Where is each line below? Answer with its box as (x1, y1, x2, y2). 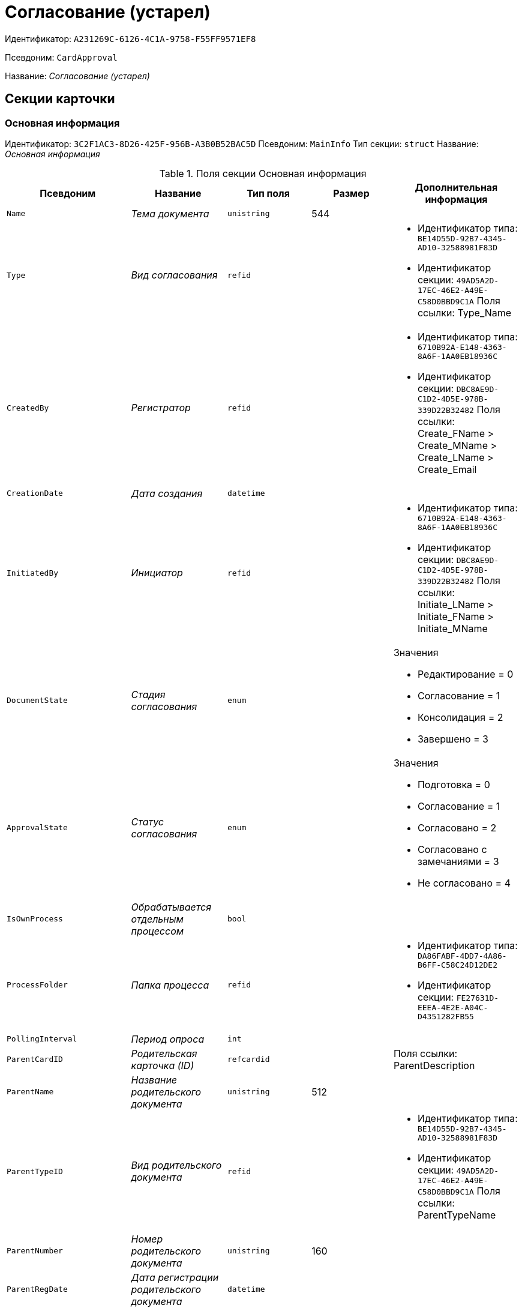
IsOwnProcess (7, 914, 63, 924)
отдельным (131, 912, 184, 925)
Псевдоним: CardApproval (5, 52, 118, 62)
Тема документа (131, 207, 209, 220)
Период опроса (131, 1032, 205, 1045)
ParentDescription (393, 1059, 475, 1071)
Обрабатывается (131, 900, 211, 913)
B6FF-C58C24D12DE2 (417, 960, 498, 969)
